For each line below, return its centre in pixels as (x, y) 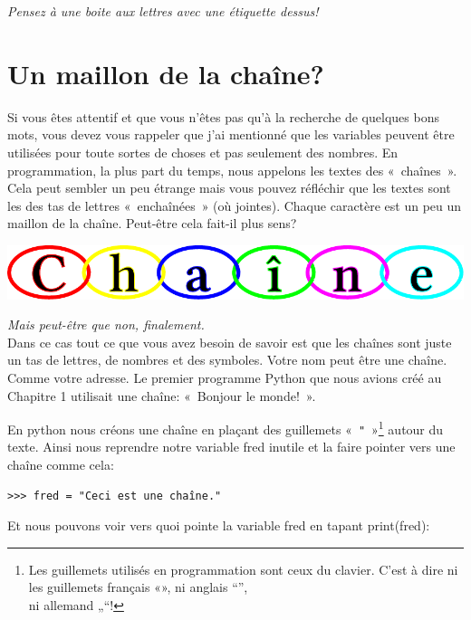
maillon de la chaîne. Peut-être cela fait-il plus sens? (152, 223)
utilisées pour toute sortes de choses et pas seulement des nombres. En (203, 152)
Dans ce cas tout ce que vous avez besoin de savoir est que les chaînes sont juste (230, 342)
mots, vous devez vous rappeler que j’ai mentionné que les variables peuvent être (231, 134)
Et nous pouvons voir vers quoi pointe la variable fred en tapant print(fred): (219, 525)
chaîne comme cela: (61, 464)
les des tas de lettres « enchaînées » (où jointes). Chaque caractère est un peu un (235, 205)
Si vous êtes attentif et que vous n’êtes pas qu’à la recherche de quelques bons (223, 116)
